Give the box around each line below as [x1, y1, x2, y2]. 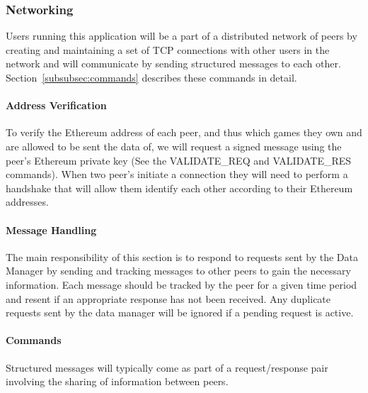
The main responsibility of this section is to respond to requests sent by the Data [6, 249, 358, 264]
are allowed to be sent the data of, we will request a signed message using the [6, 138, 342, 153]
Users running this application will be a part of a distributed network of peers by [6, 28, 357, 43]
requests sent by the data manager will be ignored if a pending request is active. [6, 305, 354, 320]
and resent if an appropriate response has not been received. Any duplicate [6, 291, 331, 306]
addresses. [6, 194, 49, 209]
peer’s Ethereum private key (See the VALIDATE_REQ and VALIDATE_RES [6, 153, 352, 167]
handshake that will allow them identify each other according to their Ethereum [6, 180, 353, 195]
